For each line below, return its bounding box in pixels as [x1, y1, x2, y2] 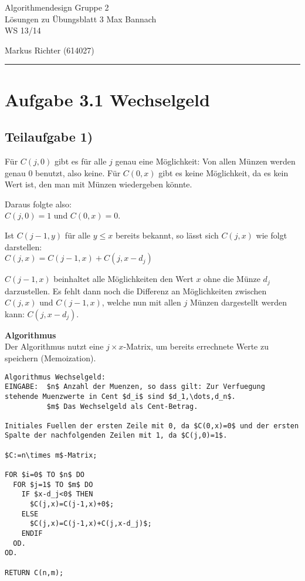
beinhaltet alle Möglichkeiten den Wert [53, 273, 194, 285]
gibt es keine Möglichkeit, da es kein [158, 166, 289, 179]
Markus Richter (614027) [5, 43, 94, 56]
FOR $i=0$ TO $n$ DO [5, 471, 85, 479]
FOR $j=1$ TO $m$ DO [13, 480, 93, 489]
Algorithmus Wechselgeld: [5, 372, 106, 381]
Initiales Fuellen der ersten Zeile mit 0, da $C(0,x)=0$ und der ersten [5, 421, 299, 430]
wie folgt [256, 229, 287, 241]
